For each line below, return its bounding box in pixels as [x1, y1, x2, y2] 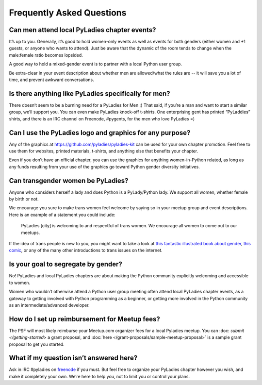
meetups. [21, 230, 40, 235]
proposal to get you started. [9, 341, 65, 347]
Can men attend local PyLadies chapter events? [9, 26, 156, 34]
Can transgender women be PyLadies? [9, 176, 129, 184]
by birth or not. [9, 196, 39, 202]
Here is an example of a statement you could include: [9, 212, 116, 218]
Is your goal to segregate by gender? [9, 260, 122, 268]
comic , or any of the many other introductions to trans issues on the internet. [9, 248, 163, 253]
